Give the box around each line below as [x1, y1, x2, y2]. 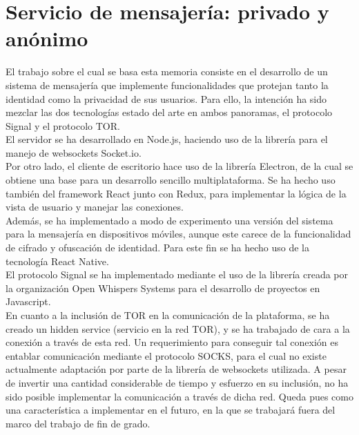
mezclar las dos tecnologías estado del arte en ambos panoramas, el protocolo [6, 105, 333, 119]
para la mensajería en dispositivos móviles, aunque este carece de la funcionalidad [6, 226, 351, 241]
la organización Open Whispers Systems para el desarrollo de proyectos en [6, 280, 320, 295]
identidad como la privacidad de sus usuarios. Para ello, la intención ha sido [6, 91, 327, 106]
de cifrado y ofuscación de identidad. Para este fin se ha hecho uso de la [6, 240, 310, 255]
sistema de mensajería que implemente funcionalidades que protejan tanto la [6, 77, 329, 92]
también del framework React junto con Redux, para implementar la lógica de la [6, 186, 347, 200]
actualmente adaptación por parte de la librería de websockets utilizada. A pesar [6, 362, 347, 376]
